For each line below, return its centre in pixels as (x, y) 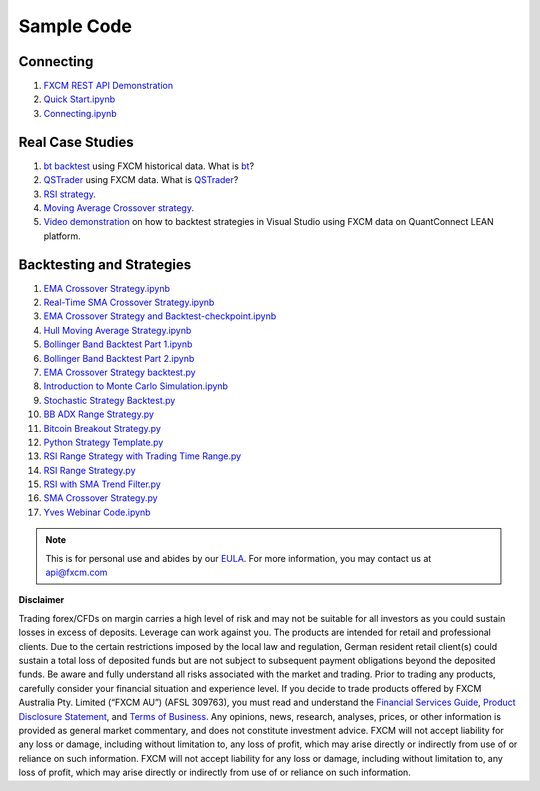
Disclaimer (41, 600)
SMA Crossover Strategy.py (101, 498)
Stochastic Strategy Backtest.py (109, 400)
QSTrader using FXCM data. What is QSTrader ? (141, 180)
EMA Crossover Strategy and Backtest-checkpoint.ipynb (160, 316)
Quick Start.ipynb (79, 99)
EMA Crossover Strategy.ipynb (106, 288)
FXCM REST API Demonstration (108, 86)
